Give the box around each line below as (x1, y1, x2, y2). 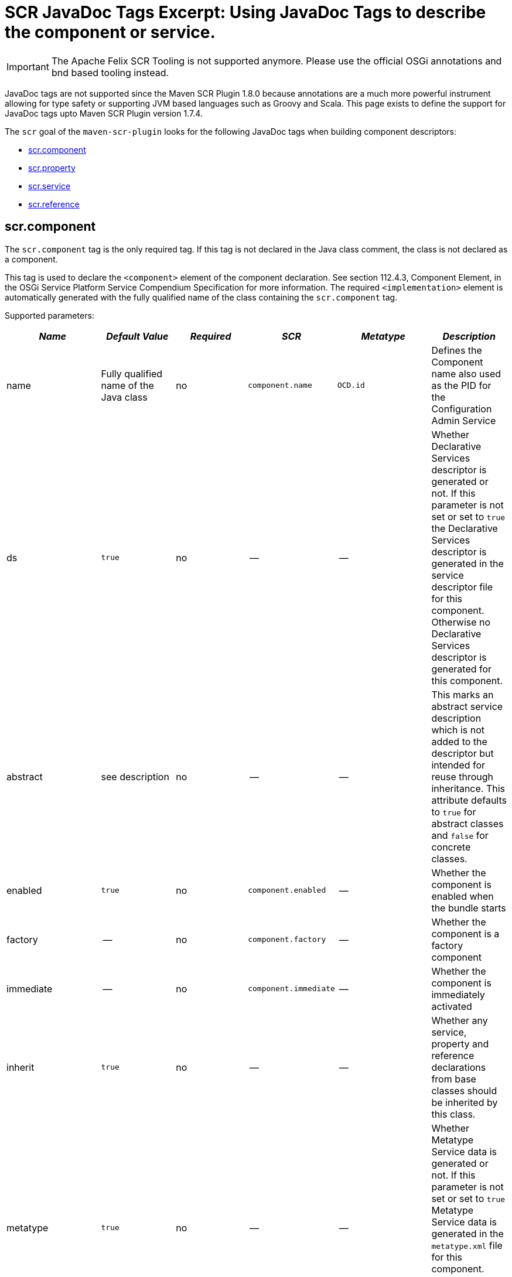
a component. (5, 254, 58, 264)
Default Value (106, 330, 169, 342)
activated (431, 1000, 472, 1012)
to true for (431, 805, 476, 818)
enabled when (431, 890, 494, 902)
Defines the (431, 344, 482, 356)
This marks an (431, 688, 494, 701)
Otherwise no (431, 616, 491, 628)
